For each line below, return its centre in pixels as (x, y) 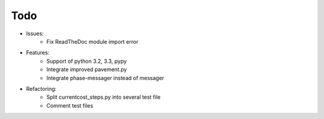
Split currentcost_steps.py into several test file (103, 97)
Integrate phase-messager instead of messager (105, 78)
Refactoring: (41, 89)
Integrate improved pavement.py (87, 69)
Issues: (35, 33)
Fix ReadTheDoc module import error (92, 41)
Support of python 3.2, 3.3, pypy (87, 61)
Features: (38, 53)
